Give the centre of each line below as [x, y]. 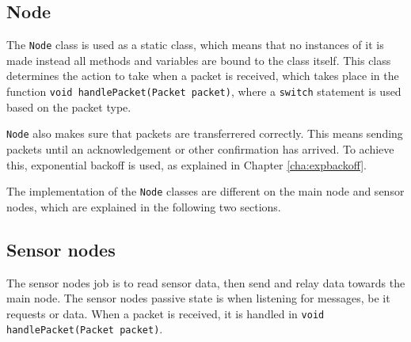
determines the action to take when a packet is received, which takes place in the [203, 76]
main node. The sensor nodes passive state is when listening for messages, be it [198, 298]
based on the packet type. [69, 106]
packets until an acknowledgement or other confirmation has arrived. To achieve [200, 148]
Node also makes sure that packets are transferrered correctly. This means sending [205, 133]
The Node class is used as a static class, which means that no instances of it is [195, 45]
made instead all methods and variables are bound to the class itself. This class [199, 60]
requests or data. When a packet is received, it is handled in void [166, 313]
